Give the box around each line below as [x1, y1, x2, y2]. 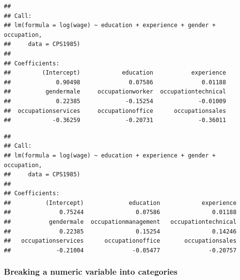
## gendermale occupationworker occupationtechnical [4, 88, 226, 95]
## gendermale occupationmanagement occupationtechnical [4, 218, 237, 226]
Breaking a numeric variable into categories [4, 265, 177, 278]
